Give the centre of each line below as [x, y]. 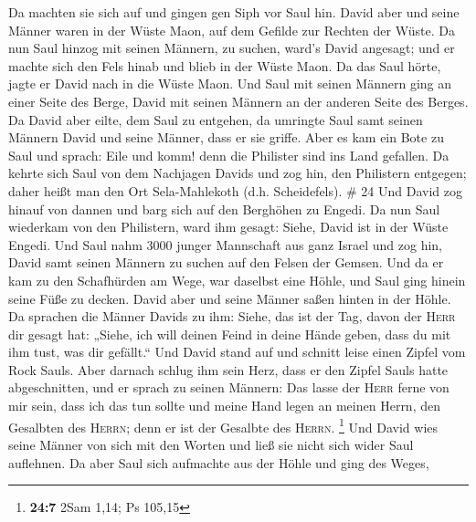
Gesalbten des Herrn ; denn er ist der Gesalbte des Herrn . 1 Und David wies [223, 425]
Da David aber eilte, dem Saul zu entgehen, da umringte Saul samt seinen [216, 119]
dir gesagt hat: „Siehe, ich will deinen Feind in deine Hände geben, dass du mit [230, 334]
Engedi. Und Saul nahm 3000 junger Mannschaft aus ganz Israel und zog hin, [226, 244]
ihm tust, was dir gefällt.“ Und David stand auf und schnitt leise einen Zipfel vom [237, 352]
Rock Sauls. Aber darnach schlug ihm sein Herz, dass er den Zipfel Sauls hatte [228, 369]
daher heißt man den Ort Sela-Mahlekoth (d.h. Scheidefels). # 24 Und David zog [235, 190]
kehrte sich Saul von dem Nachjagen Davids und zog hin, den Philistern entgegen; [238, 173]
